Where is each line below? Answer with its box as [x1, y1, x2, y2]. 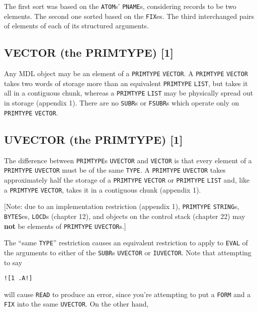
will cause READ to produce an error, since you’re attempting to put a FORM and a [4, 289, 251, 299]
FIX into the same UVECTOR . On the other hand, [4, 299, 149, 309]
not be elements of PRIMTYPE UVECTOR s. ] [4, 220, 126, 231]
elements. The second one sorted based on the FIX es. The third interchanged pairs [4, 10, 255, 21]
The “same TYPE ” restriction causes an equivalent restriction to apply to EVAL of [4, 237, 248, 248]
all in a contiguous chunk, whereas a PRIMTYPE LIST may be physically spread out [4, 88, 253, 98]
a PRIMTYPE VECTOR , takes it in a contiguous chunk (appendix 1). [4, 184, 201, 195]
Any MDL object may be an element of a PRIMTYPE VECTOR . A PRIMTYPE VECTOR [4, 68, 248, 79]
